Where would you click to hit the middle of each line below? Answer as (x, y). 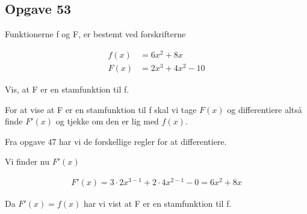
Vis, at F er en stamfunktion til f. (67, 89)
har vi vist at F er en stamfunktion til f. (157, 203)
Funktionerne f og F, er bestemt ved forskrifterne (95, 34)
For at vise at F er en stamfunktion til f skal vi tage (101, 109)
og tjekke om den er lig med (107, 121)
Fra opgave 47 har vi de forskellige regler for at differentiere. (116, 141)
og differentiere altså (265, 109)
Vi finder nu (27, 161)
